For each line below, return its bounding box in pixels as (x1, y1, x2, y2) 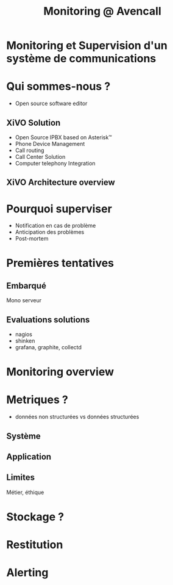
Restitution (6, 538, 63, 552)
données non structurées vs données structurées (15, 413, 139, 421)
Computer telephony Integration (15, 159, 96, 167)
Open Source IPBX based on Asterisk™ (15, 133, 112, 141)
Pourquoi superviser (6, 202, 113, 216)
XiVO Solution (6, 117, 61, 128)
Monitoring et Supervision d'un (6, 38, 168, 53)
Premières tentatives (6, 256, 115, 270)
